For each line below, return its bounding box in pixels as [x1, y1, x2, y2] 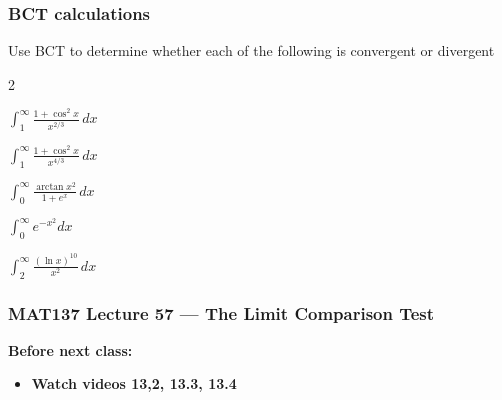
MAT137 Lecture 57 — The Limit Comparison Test [8, 300, 435, 325]
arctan [36, 182, 64, 193]
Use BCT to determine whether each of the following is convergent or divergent [8, 40, 495, 61]
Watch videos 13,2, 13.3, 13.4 [31, 373, 237, 394]
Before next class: [8, 339, 133, 360]
